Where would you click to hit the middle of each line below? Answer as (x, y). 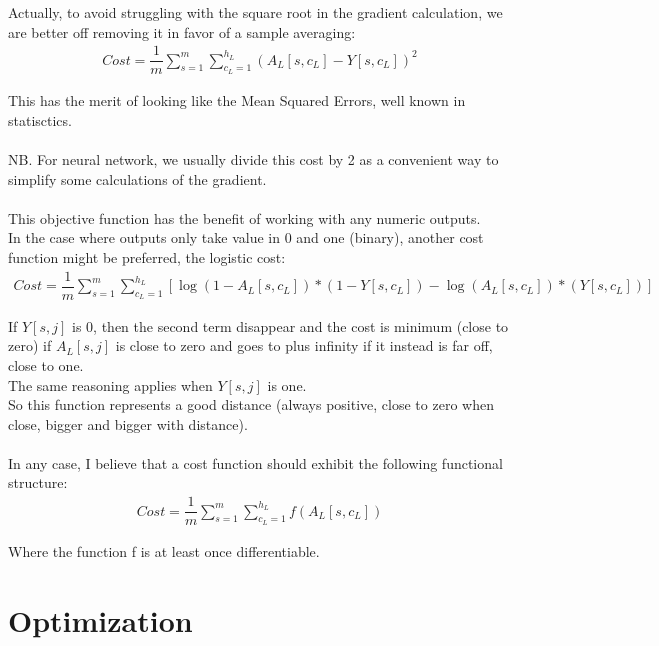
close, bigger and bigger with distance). (128, 423)
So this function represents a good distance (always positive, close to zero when (251, 404)
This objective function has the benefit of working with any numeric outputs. (244, 217)
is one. (287, 384)
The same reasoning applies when (110, 384)
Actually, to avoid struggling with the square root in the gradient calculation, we (255, 12)
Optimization (100, 619)
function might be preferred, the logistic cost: (147, 257)
